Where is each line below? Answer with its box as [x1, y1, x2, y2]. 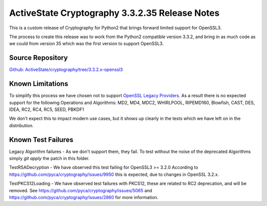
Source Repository [9, 53, 68, 62]
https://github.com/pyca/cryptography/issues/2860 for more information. [9, 194, 159, 200]
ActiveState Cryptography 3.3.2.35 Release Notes [9, 7, 220, 18]
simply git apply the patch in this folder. [9, 155, 90, 161]
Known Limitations [9, 80, 69, 88]
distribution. [9, 122, 34, 128]
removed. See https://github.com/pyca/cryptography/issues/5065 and [9, 187, 153, 193]
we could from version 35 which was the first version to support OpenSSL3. [9, 41, 164, 47]
